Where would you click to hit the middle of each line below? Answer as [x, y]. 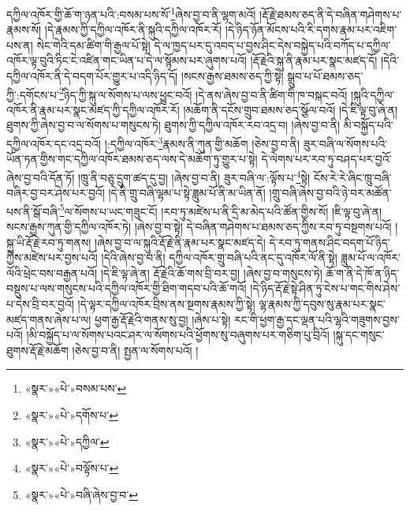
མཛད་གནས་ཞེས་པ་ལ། [49, 319]
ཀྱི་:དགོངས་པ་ [33, 94]
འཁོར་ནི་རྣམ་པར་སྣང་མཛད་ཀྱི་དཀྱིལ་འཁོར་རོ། [93, 109]
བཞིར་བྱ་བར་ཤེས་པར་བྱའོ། [56, 193]
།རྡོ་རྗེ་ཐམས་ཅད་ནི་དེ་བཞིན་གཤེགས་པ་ [331, 14]
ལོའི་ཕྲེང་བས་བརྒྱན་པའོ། [52, 272]
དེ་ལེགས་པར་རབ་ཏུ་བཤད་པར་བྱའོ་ [326, 159]
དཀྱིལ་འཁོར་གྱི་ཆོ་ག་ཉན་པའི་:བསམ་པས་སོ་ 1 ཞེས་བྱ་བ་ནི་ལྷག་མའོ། [131, 13]
